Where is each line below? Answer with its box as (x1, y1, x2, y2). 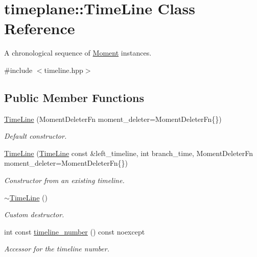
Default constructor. (4, 131, 67, 141)
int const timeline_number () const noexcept (4, 226, 145, 237)
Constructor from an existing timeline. (4, 175, 125, 186)
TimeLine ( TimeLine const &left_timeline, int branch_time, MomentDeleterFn (4, 147, 253, 158)
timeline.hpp (44, 64, 83, 75)
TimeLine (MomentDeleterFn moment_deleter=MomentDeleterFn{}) (4, 113, 222, 124)
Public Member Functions (4, 89, 144, 105)
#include (4, 64, 33, 75)
